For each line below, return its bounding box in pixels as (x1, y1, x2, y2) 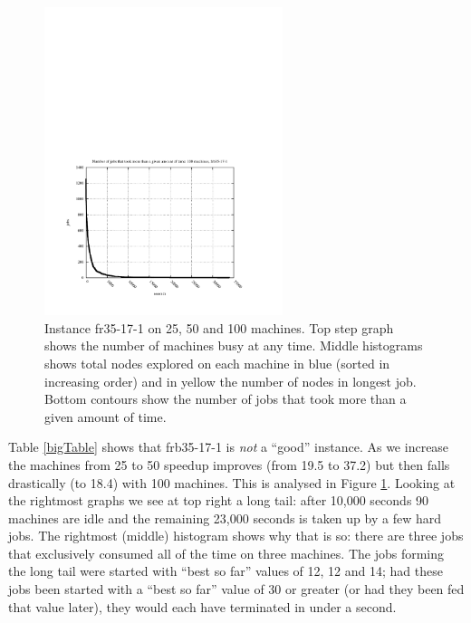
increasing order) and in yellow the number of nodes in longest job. (44, 371, 417, 390)
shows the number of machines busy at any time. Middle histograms (44, 336, 423, 355)
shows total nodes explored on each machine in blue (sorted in (44, 353, 390, 372)
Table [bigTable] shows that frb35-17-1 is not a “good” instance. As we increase (8, 437, 449, 456)
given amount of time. (44, 407, 167, 426)
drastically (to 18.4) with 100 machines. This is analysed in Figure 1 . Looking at (8, 473, 456, 492)
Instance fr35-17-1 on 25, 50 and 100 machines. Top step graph (44, 318, 394, 337)
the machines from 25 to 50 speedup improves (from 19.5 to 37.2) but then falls (8, 455, 450, 474)
